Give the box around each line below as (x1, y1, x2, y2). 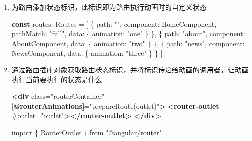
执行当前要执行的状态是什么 (11, 74, 102, 84)
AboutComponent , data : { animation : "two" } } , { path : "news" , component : (11, 38, 245, 48)
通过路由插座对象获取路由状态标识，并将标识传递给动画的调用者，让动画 (11, 64, 249, 74)
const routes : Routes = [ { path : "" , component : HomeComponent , (11, 18, 217, 29)
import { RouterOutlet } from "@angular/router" (11, 127, 162, 137)
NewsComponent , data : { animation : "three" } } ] (11, 48, 163, 58)
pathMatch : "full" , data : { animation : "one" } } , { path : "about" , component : (11, 28, 245, 39)
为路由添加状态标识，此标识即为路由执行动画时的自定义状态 (11, 2, 207, 12)
